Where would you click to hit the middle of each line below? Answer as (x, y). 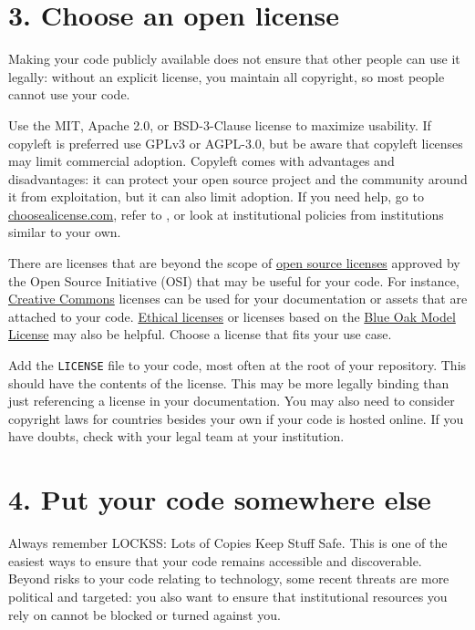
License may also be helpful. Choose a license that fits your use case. (200, 334)
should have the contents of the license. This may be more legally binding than (229, 382)
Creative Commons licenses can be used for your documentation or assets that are (238, 299)
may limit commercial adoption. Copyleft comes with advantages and (201, 161)
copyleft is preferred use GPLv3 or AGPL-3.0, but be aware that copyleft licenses (236, 143)
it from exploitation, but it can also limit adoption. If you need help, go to (216, 196)
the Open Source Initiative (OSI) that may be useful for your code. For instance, (234, 280)
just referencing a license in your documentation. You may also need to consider (232, 401)
